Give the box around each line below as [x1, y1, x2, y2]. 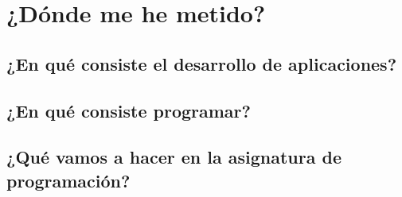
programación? [6, 168, 131, 192]
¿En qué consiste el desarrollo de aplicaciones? [6, 51, 397, 75]
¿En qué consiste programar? [6, 98, 251, 122]
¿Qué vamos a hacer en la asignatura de [6, 145, 342, 169]
